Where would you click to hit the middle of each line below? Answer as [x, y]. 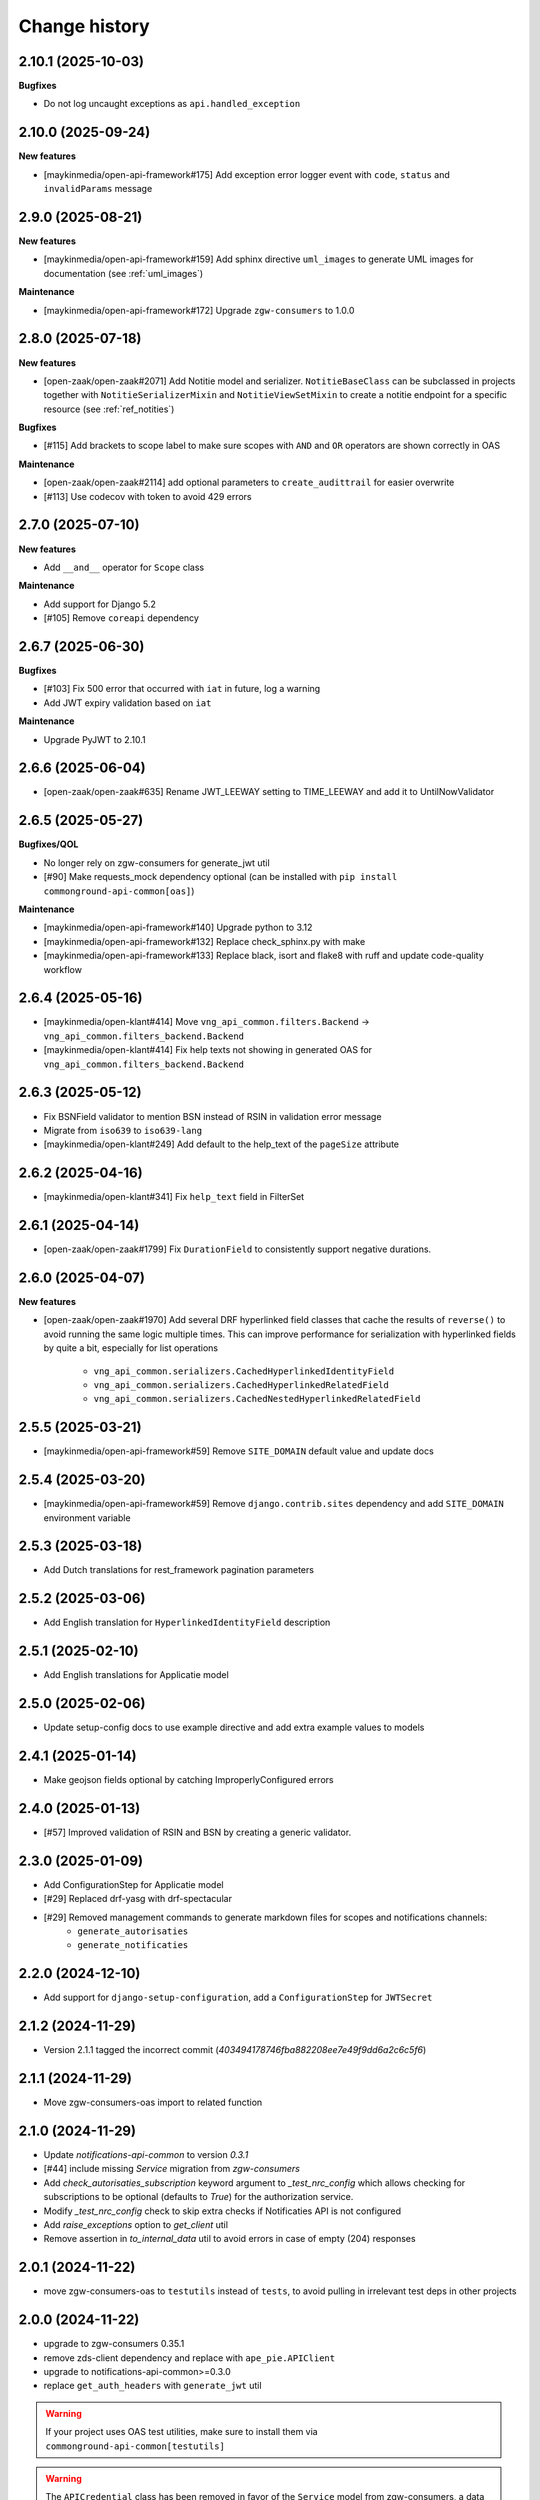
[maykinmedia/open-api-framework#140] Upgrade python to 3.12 [178, 927]
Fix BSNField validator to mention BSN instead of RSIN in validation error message [212, 1116]
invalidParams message [98, 189]
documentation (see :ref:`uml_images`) [123, 273]
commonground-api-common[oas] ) [119, 891]
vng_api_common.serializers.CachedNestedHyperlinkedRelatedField [257, 1399]
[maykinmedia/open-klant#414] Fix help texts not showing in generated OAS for [208, 1050]
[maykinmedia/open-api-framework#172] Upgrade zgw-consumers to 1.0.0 [199, 310]
